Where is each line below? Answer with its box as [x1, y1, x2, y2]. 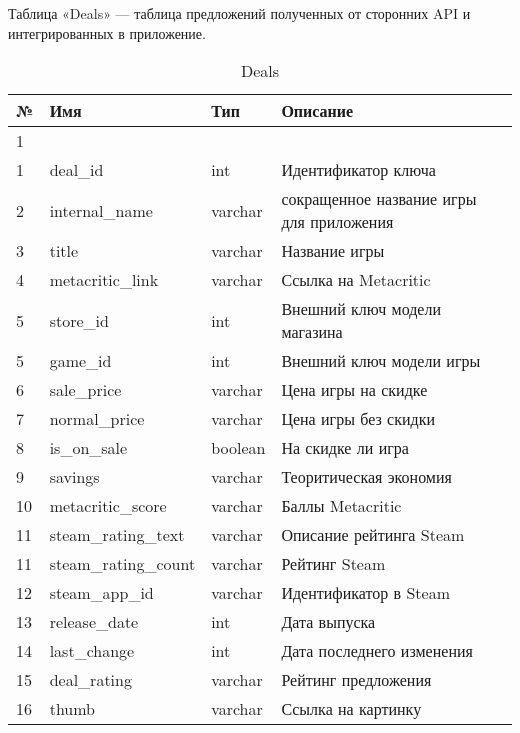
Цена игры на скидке [281, 378, 428, 402]
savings [49, 465, 100, 489]
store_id [49, 308, 109, 332]
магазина [281, 320, 343, 344]
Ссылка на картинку [281, 697, 422, 721]
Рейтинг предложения [281, 668, 432, 692]
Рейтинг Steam [281, 552, 386, 576]
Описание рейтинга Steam [281, 523, 465, 547]
